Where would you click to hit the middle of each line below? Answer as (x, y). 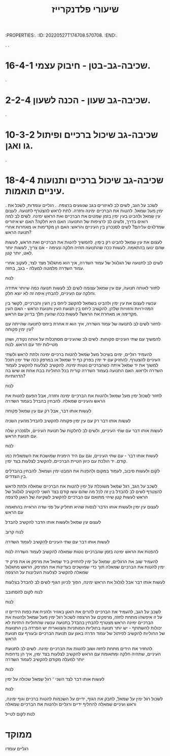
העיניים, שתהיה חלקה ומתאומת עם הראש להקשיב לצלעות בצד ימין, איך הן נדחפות (83, 654)
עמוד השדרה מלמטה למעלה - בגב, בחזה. (45, 268)
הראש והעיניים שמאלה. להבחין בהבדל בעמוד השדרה (55, 401)
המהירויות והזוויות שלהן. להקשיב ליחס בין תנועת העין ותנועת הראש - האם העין (79, 308)
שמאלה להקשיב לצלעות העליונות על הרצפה (47, 572)
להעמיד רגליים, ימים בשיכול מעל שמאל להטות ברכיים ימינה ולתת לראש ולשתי (79, 354)
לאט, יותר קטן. (19, 253)
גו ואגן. (19, 146)
